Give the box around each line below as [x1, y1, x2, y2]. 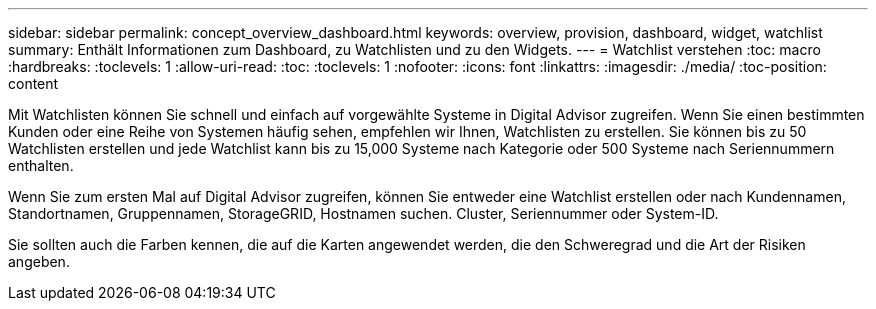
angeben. [8, 253, 70, 270]
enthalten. [8, 157, 74, 174]
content [8, 75, 59, 92]
